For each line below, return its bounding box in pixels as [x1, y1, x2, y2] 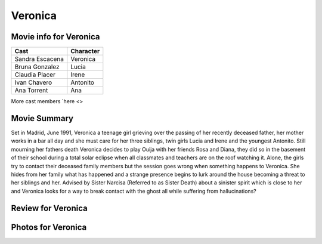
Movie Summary [11, 113, 74, 123]
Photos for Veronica [11, 222, 87, 232]
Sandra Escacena [14, 55, 64, 63]
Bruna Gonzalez [14, 63, 60, 71]
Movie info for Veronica [11, 32, 101, 42]
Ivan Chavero [14, 78, 52, 87]
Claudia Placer [14, 70, 56, 79]
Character [70, 47, 100, 55]
